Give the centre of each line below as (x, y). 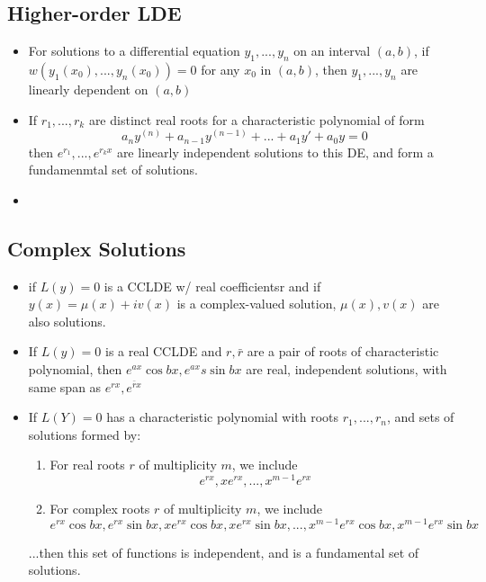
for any (220, 69)
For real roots (87, 465)
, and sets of (420, 417)
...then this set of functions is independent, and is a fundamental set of (224, 552)
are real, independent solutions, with (346, 369)
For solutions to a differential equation (134, 51)
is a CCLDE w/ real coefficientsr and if (212, 286)
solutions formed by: (85, 434)
